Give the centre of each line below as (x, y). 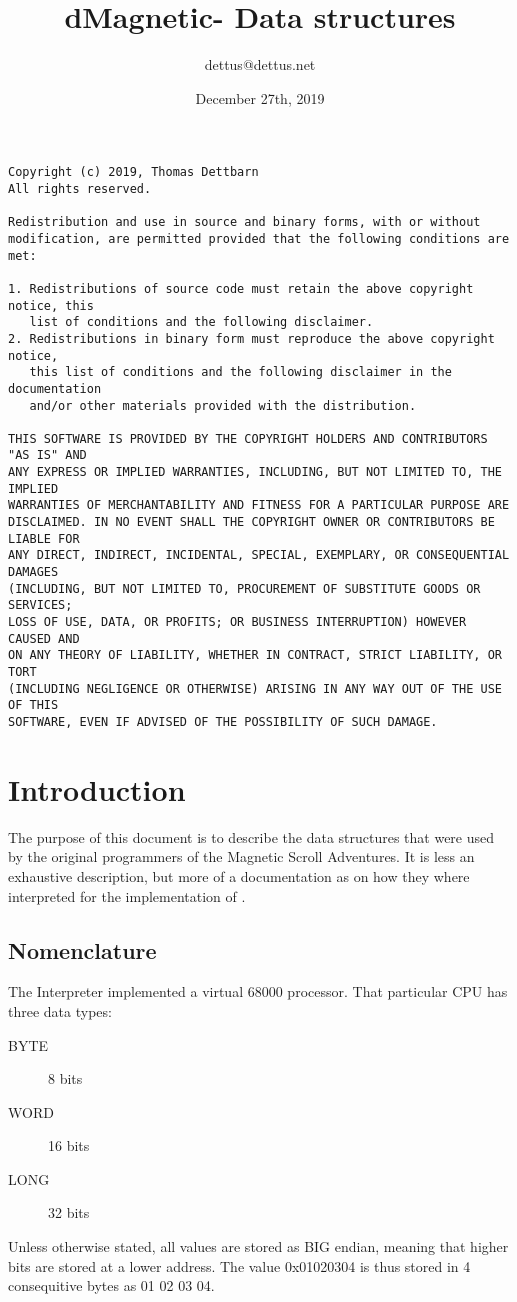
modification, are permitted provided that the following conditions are (259, 238)
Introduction (97, 788)
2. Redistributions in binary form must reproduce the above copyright (251, 338)
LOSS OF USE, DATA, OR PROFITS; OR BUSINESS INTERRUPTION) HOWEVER (237, 622)
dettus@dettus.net (260, 64)
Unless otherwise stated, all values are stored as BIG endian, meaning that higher (258, 1246)
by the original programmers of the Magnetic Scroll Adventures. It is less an (241, 856)
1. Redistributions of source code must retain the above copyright (241, 288)
